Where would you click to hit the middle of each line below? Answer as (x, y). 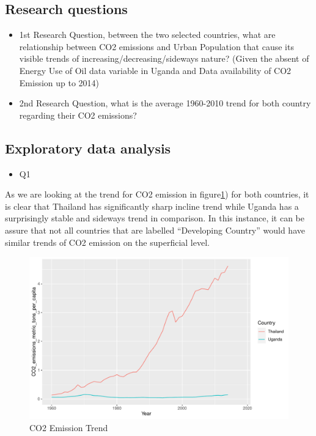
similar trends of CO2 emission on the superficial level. (107, 242)
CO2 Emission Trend (69, 427)
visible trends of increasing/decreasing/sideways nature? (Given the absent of (164, 58)
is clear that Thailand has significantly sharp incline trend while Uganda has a (152, 206)
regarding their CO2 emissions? (78, 115)
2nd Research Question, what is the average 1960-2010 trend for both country (165, 103)
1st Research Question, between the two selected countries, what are (147, 35)
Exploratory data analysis (88, 148)
